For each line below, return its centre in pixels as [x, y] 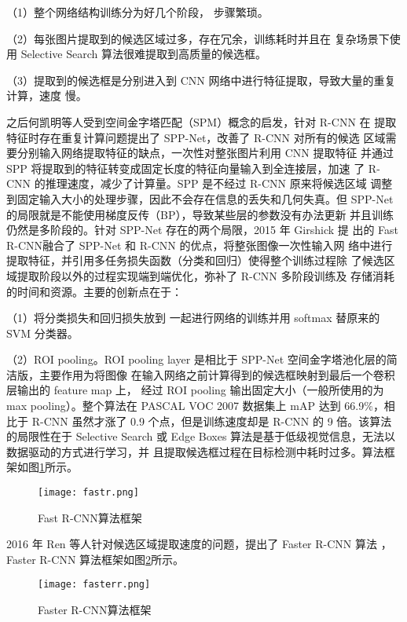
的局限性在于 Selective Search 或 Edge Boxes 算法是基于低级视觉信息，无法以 [201, 436]
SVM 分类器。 [42, 333]
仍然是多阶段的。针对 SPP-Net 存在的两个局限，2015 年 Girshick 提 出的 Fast [203, 230]
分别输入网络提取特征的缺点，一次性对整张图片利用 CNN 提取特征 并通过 [205, 153]
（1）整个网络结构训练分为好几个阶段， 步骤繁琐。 [137, 12]
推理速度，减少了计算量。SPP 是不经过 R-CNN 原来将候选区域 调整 [219, 183]
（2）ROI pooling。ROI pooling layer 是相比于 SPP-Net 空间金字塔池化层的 [196, 359]
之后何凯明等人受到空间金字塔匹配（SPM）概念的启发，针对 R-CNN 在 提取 [202, 121]
